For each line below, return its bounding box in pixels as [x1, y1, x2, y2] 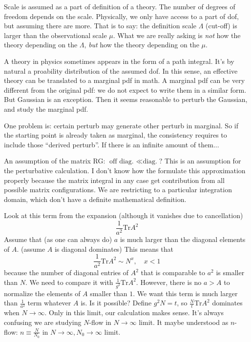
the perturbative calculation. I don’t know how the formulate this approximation [4, 165, 246, 175]
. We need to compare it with [25, 277, 113, 287]
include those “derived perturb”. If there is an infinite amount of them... [4, 139, 219, 149]
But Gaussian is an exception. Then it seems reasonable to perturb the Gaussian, [4, 94, 248, 104]
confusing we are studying [4, 317, 82, 327]
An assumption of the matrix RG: [4, 156, 105, 166]
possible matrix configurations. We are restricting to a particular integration [4, 184, 232, 195]
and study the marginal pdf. [4, 103, 88, 114]
